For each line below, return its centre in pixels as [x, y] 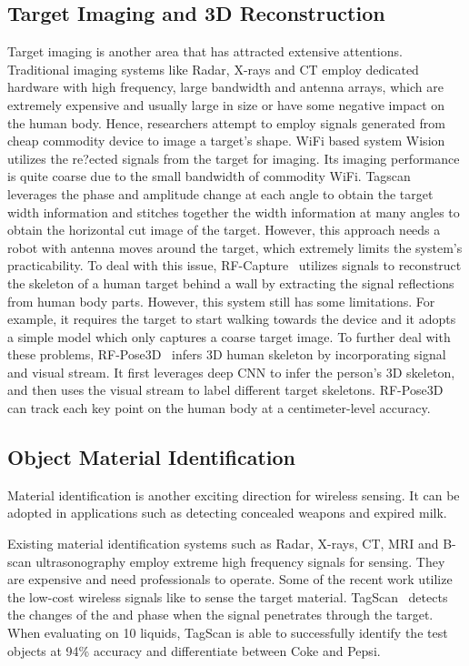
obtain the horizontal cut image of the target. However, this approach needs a [224, 230]
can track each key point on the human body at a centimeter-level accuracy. [219, 408]
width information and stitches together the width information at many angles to [234, 212]
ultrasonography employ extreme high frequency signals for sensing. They [240, 561]
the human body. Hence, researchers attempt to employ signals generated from [226, 122]
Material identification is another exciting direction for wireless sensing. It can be [234, 494]
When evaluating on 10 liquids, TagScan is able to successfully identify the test [228, 633]
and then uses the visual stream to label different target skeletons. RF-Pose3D [225, 390]
